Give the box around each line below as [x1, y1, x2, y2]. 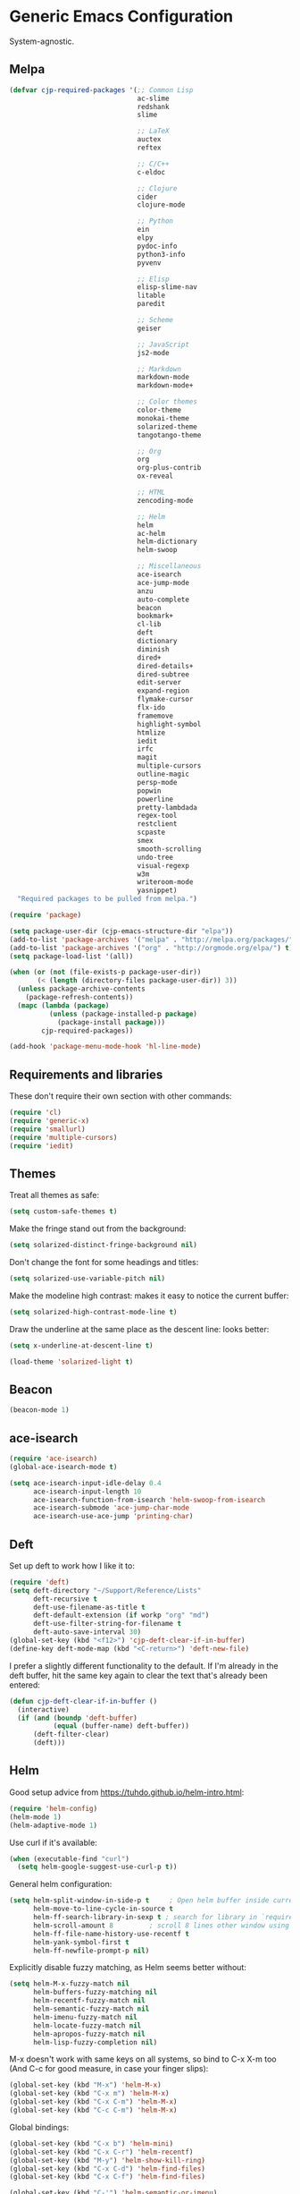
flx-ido [137, 703, 166, 712]
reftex [137, 143, 162, 152]
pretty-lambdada [137, 803, 198, 812]
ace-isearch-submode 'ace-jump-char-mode [32, 1503, 190, 1513]
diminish [137, 644, 170, 654]
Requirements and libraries [9, 1067, 163, 1082]
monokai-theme [137, 413, 190, 422]
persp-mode [137, 778, 178, 787]
